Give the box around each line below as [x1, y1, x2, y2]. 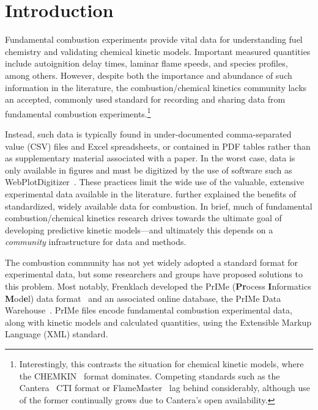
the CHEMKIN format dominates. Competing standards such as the [19, 369, 280, 382]
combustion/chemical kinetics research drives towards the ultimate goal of [5, 211, 282, 224]
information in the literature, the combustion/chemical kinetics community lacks [5, 81, 307, 93]
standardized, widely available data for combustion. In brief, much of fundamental [5, 199, 312, 212]
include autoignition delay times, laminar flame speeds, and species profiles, [5, 57, 288, 70]
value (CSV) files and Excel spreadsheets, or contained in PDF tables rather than [5, 139, 311, 152]
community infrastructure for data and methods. [5, 235, 187, 248]
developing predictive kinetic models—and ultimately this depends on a [5, 223, 273, 236]
